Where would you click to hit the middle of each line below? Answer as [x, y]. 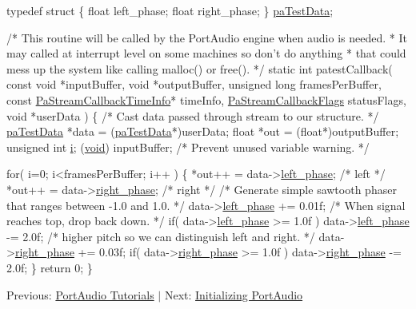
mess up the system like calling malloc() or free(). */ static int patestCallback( [200, 68]
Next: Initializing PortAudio [234, 294]
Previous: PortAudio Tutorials [80, 294]
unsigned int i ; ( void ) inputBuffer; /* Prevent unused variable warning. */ [188, 147]
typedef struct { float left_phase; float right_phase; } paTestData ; [170, 10]
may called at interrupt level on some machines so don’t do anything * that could [206, 53]
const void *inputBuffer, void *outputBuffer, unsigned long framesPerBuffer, [194, 84]
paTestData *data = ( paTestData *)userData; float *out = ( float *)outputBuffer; [203, 131]
